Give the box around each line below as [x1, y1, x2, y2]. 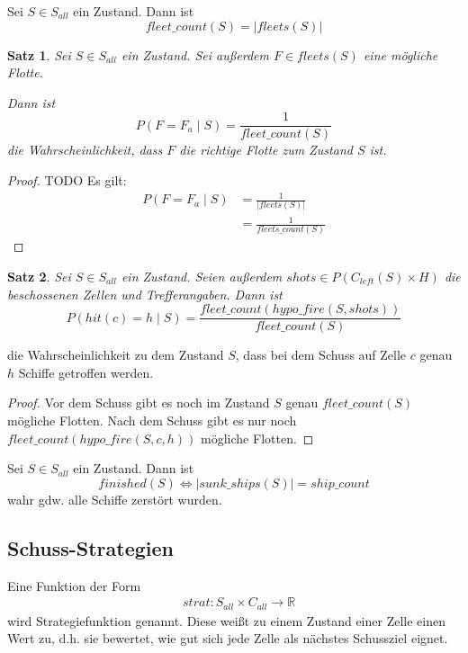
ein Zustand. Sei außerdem [121, 45, 269, 64]
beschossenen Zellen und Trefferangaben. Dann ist [7, 284, 283, 303]
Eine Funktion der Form [7, 576, 141, 595]
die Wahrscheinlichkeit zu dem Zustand [7, 345, 224, 364]
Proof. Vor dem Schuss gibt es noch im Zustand [7, 393, 270, 412]
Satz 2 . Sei [7, 266, 71, 285]
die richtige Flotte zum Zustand [179, 140, 353, 159]
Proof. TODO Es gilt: [7, 171, 127, 190]
